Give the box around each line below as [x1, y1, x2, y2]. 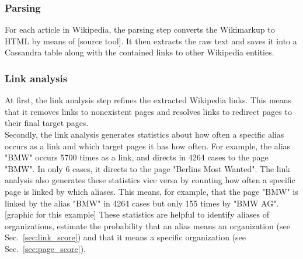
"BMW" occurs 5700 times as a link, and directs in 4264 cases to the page [5, 151, 269, 163]
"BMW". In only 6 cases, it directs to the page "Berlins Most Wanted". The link [5, 162, 290, 174]
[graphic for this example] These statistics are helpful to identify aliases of [5, 208, 269, 220]
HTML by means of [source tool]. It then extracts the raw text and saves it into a [5, 34, 297, 47]
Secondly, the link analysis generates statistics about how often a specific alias [5, 128, 284, 140]
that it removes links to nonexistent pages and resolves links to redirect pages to [5, 105, 292, 117]
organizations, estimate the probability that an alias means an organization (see [5, 219, 290, 232]
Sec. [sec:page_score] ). [5, 242, 86, 254]
